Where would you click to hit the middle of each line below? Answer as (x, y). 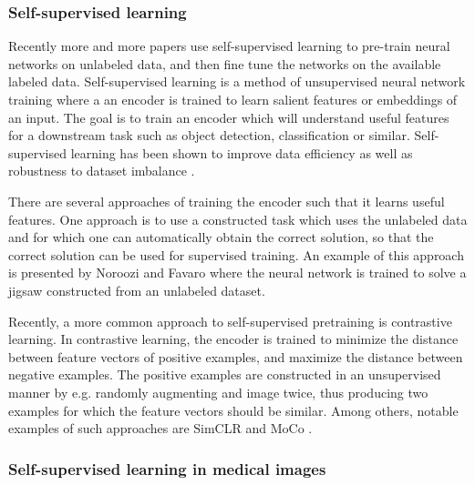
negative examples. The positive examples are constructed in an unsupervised (225, 374)
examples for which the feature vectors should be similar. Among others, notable (233, 410)
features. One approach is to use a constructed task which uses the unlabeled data (238, 219)
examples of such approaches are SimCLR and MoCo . (160, 428)
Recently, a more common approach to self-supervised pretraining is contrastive (230, 321)
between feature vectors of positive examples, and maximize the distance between (236, 356)
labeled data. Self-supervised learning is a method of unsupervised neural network (237, 81)
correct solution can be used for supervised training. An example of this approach (236, 254)
